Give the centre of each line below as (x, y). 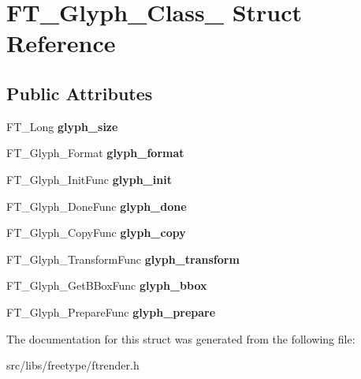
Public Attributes (80, 93)
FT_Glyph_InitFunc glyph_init (89, 179)
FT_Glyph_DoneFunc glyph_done (97, 206)
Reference (61, 43)
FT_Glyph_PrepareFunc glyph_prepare (111, 311)
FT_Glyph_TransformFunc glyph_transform (123, 259)
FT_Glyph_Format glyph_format (95, 153)
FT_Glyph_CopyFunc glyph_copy (96, 233)
